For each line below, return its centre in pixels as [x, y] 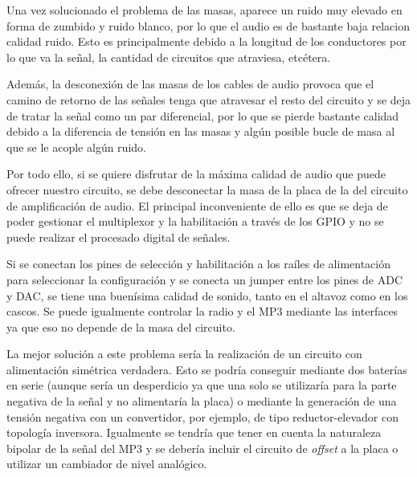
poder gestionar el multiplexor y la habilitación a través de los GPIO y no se [195, 221]
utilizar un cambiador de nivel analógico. [107, 464]
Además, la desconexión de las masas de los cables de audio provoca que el [190, 84]
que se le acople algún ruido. [76, 147]
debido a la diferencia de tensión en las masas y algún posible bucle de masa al [201, 131]
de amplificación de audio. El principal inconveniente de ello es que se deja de [197, 205]
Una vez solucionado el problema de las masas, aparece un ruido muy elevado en [204, 10]
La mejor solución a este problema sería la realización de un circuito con [184, 354]
